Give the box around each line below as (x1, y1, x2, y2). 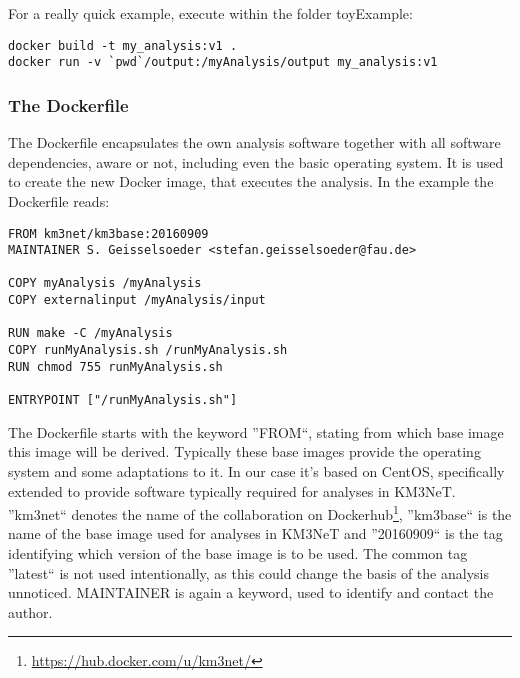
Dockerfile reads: (8, 190, 110, 211)
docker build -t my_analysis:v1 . (8, 38, 238, 53)
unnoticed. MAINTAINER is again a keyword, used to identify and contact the (8, 582, 494, 603)
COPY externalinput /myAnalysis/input (8, 293, 266, 308)
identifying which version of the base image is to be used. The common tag (8, 542, 468, 563)
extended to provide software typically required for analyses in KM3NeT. (8, 480, 456, 501)
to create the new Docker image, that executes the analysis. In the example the (8, 171, 494, 192)
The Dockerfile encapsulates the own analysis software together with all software (8, 132, 501, 153)
